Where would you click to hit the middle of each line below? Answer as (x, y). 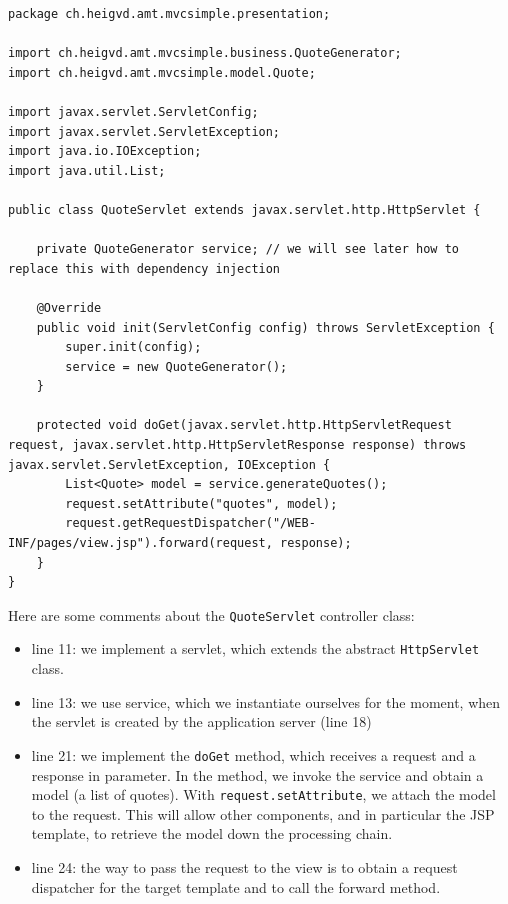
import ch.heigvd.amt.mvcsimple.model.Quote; (162, 72)
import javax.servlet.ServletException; (144, 131)
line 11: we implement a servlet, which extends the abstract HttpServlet (255, 648)
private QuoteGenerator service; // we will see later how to (248, 249)
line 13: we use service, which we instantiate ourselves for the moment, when (266, 701)
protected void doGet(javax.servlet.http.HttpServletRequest (244, 425)
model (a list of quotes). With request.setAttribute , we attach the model (263, 794)
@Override (69, 307)
